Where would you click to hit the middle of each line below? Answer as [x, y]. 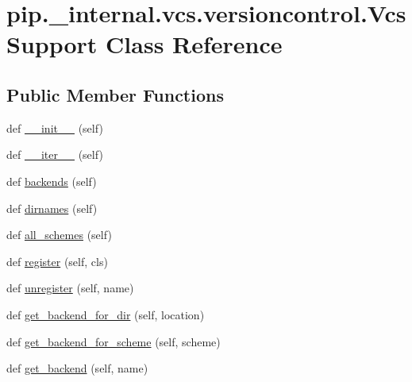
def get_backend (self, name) [77, 368]
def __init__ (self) [55, 127]
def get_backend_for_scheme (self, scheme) [114, 341]
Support [52, 44]
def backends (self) [52, 181]
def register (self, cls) [57, 261]
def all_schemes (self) [59, 235]
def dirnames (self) [52, 208]
